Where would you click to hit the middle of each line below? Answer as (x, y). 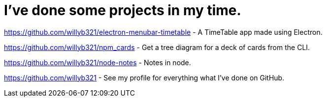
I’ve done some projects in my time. (123, 10)
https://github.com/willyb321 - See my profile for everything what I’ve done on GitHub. (144, 77)
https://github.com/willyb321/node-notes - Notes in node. (98, 62)
